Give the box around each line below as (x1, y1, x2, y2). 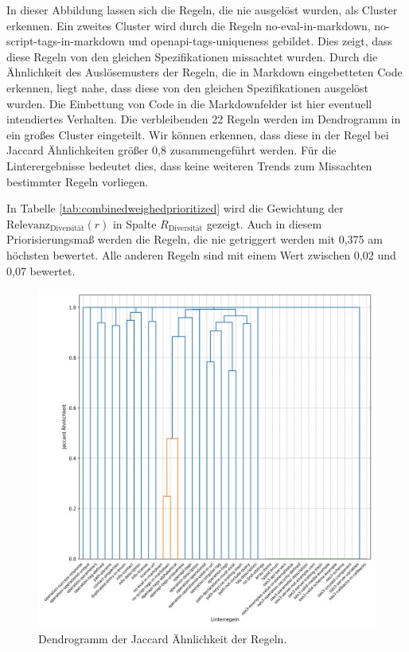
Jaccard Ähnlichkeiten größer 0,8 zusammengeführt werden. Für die (6, 142, 337, 158)
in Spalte (112, 215, 157, 232)
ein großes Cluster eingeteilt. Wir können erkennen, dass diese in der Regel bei (6, 126, 389, 143)
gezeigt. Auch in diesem (206, 215, 322, 232)
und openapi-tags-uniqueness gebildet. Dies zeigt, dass (128, 33, 393, 49)
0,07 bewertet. (6, 262, 76, 279)
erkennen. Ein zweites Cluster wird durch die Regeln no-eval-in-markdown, (6, 17, 371, 33)
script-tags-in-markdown (6, 33, 125, 49)
